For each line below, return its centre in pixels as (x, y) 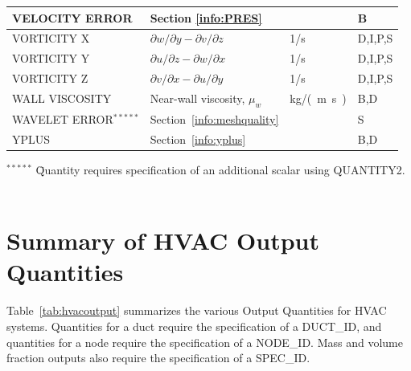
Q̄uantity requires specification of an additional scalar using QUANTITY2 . (220, 169)
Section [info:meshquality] (214, 118)
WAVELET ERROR (63, 118)
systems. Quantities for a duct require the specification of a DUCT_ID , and (194, 326)
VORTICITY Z (50, 78)
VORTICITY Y (51, 58)
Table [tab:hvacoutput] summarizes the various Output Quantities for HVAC (197, 310)
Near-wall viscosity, (197, 98)
